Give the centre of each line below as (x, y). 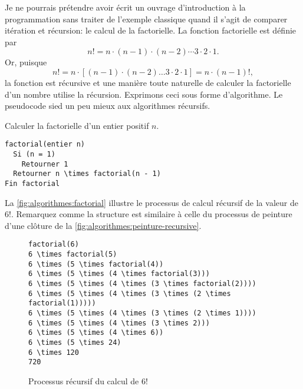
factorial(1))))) (62, 303)
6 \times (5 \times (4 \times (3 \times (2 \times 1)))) (142, 313)
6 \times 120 (54, 352)
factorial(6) (54, 245)
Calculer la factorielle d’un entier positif (77, 125)
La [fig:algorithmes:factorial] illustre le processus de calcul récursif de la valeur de (151, 202)
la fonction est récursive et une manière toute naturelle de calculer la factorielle (148, 82)
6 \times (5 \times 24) (75, 342)
